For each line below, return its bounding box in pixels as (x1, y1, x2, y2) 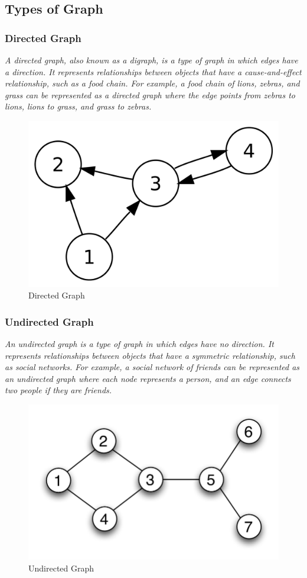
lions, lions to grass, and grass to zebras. (5, 100, 152, 113)
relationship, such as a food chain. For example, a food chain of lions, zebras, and (5, 77, 300, 89)
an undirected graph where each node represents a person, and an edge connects (5, 372, 291, 384)
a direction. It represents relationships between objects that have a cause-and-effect (5, 65, 302, 78)
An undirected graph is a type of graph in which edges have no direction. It (5, 338, 274, 350)
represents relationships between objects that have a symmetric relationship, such (5, 349, 295, 361)
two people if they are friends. (5, 384, 112, 396)
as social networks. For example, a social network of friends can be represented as (5, 361, 300, 373)
